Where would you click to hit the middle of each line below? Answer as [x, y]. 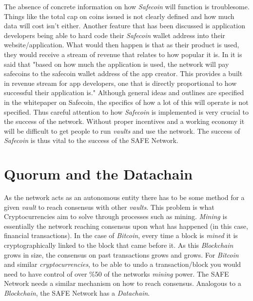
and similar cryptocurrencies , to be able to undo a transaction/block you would [123, 264]
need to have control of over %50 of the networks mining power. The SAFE [117, 273]
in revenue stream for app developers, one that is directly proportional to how [120, 83]
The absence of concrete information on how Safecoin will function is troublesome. [127, 6]
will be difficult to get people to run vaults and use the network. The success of [122, 130]
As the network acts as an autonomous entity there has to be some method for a [124, 197]
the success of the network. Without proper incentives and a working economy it [124, 121]
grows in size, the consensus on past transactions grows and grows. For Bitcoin [121, 254]
